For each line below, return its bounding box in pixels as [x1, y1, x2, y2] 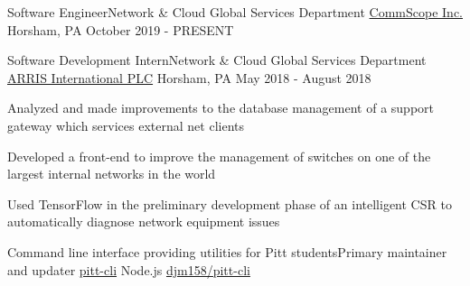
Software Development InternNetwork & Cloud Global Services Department [7, 51, 427, 69]
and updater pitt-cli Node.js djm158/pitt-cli [7, 260, 250, 279]
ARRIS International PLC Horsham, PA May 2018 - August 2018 [7, 68, 371, 87]
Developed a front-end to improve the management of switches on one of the [7, 146, 431, 165]
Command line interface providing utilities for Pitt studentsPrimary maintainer [7, 242, 447, 261]
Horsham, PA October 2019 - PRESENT [7, 20, 234, 39]
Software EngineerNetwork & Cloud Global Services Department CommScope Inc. [7, 3, 463, 21]
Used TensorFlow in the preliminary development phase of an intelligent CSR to [7, 194, 452, 213]
